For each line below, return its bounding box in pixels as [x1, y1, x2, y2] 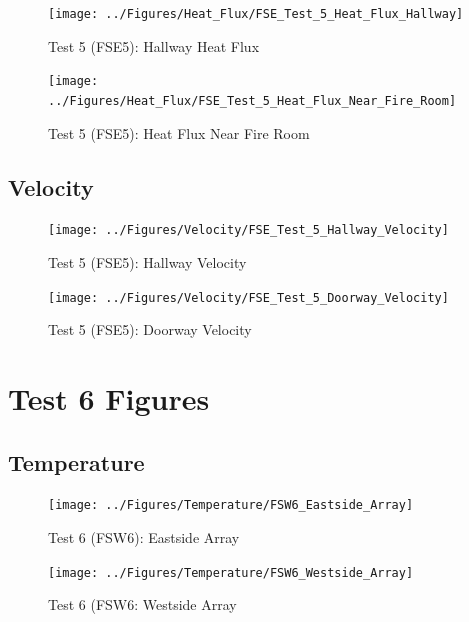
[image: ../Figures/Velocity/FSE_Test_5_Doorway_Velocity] [48, 290, 449, 305]
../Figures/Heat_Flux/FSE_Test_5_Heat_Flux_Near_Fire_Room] [48, 93, 457, 108]
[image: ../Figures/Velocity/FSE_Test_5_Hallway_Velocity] [48, 223, 449, 238]
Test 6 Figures [8, 378, 210, 419]
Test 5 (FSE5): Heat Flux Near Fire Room [48, 122, 310, 143]
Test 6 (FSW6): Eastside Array [48, 527, 240, 548]
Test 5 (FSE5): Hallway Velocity [48, 252, 247, 273]
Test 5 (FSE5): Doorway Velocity [48, 319, 252, 340]
